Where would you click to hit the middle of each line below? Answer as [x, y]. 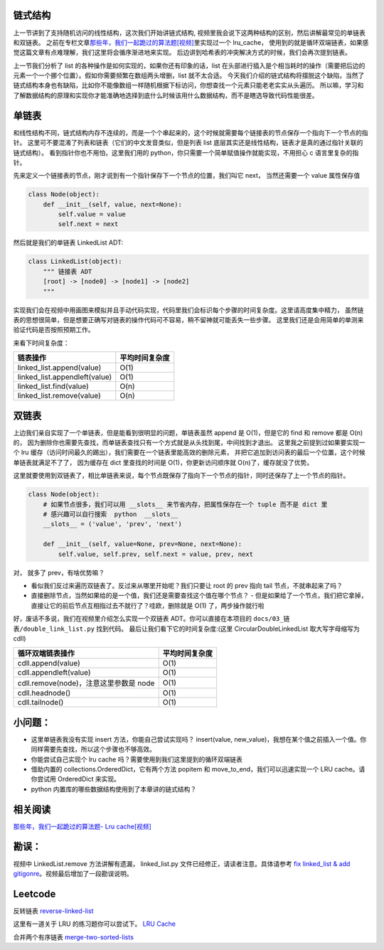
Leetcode [34, 893]
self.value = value [92, 214]
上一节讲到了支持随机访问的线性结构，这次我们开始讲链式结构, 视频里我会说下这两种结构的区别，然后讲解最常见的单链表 [189, 33]
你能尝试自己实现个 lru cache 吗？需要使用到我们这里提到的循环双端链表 [137, 759]
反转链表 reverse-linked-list [53, 911]
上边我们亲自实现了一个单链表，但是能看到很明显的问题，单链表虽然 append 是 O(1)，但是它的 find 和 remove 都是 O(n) [188, 432]
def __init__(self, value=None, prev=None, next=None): [143, 544]
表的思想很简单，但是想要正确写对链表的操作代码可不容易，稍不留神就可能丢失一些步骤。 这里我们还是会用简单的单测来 [188, 320]
